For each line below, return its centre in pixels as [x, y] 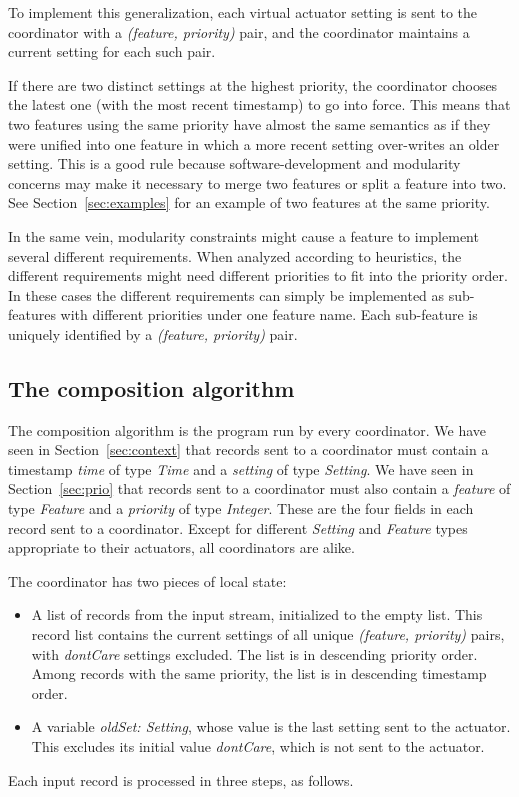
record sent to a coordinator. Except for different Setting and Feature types [238, 527]
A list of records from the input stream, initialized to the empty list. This [257, 614]
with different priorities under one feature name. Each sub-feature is [269, 314]
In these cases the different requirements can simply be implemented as [226, 294]
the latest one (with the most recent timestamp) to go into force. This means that [259, 104]
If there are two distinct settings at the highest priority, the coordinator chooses [253, 84]
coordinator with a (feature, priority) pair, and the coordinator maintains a [239, 31]
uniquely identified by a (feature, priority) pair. [153, 333]
